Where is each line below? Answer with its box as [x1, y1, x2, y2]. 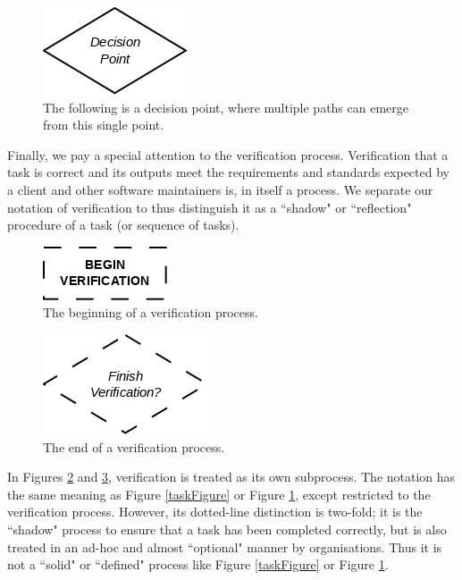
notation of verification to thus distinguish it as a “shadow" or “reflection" [7, 198, 412, 216]
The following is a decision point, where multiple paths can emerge [43, 97, 409, 116]
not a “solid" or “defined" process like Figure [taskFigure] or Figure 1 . [7, 555, 389, 574]
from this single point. [43, 115, 164, 134]
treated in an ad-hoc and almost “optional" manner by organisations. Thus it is [7, 537, 442, 556]
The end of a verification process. [43, 437, 225, 456]
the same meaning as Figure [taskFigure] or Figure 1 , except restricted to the [7, 484, 431, 503]
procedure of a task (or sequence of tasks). [7, 215, 239, 234]
